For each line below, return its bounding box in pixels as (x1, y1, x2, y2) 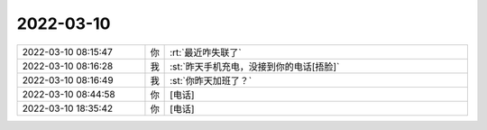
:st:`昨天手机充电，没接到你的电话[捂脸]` (170, 60, 340, 72)
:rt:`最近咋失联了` (170, 46, 243, 59)
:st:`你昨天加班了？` (170, 74, 253, 87)
